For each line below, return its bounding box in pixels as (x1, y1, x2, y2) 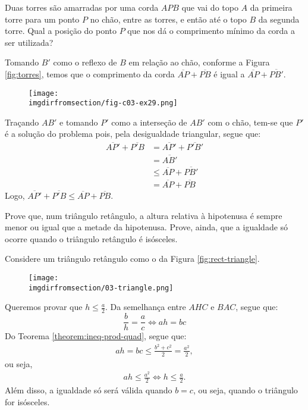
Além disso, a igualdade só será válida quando (5, 384, 172, 396)
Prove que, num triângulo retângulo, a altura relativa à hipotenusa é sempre (5, 209, 282, 221)
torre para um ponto (5, 12, 80, 25)
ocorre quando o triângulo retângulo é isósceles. (5, 232, 178, 245)
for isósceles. (5, 395, 50, 408)
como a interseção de (111, 115, 187, 128)
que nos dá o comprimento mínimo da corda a (127, 24, 296, 37)
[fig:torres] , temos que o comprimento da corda (5, 67, 175, 80)
